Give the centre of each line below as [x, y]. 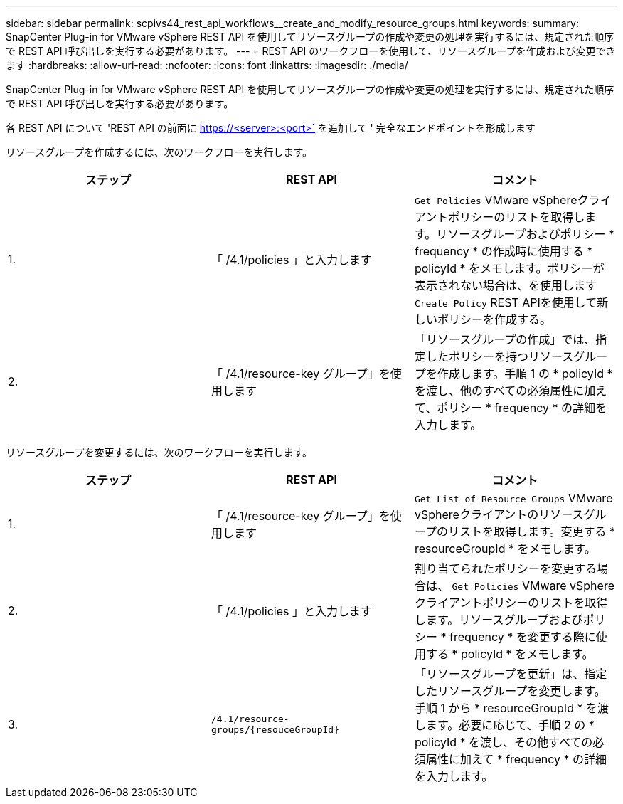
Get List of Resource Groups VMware [513, 498]
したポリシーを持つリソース [500, 356]
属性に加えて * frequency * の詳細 [516, 759]
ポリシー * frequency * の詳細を [522, 408]
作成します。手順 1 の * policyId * [525, 374]
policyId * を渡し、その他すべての [504, 742]
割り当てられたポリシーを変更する [505, 568]
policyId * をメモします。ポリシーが [509, 268]
